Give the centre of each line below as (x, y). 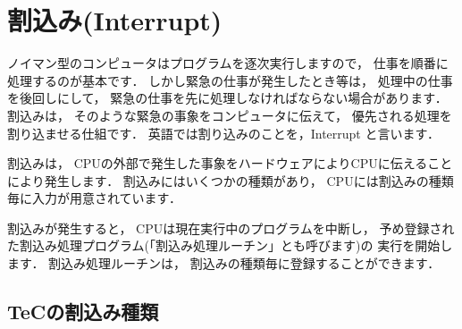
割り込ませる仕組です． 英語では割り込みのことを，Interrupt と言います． (223, 133)
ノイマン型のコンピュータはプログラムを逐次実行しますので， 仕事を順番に (228, 63)
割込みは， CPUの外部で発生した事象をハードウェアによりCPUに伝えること (230, 163)
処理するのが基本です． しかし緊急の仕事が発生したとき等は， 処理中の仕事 (230, 80)
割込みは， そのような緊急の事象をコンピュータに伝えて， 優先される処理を (230, 115)
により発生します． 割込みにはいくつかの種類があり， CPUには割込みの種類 (231, 180)
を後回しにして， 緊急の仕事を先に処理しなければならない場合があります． (227, 98)
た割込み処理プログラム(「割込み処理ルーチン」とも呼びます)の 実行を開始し (230, 245)
